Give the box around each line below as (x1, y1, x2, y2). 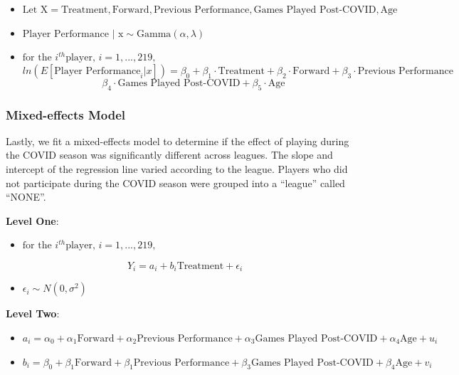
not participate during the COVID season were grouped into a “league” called (6, 175, 345, 190)
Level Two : (6, 306, 60, 321)
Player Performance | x (22, 28, 124, 39)
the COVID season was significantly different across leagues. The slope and (6, 147, 333, 162)
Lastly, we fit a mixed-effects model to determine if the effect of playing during (6, 133, 349, 148)
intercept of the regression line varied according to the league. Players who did (6, 161, 348, 176)
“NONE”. (6, 189, 46, 204)
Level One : (6, 213, 59, 228)
